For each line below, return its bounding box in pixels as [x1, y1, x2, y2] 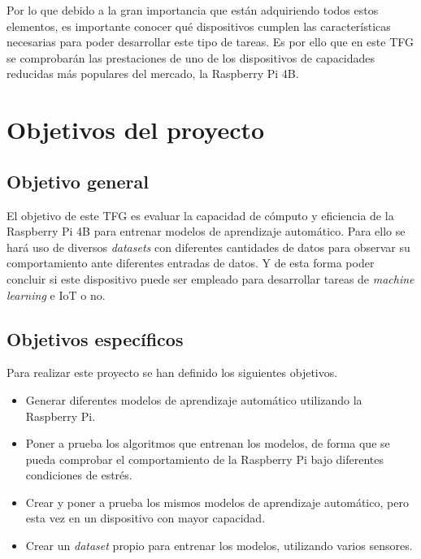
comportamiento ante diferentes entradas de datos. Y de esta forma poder [7, 254, 375, 271]
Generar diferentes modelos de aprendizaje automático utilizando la [25, 391, 362, 408]
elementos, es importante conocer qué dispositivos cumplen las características [7, 17, 391, 34]
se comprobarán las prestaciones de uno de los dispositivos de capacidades [7, 49, 375, 66]
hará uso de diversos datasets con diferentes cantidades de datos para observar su [7, 238, 410, 255]
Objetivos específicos [7, 326, 184, 351]
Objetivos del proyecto [7, 113, 265, 146]
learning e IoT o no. [7, 286, 106, 303]
